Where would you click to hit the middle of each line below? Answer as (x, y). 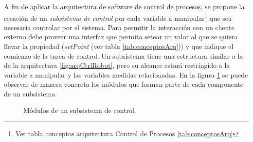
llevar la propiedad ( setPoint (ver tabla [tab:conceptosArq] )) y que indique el (119, 46)
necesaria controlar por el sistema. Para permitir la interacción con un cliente (119, 27)
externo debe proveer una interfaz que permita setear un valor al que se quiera (121, 37)
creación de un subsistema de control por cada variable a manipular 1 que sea (118, 17)
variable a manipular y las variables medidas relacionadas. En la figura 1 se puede (126, 74)
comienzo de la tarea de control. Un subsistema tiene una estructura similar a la (124, 55)
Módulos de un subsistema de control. (80, 110)
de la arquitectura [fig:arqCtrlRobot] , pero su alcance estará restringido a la (117, 65)
